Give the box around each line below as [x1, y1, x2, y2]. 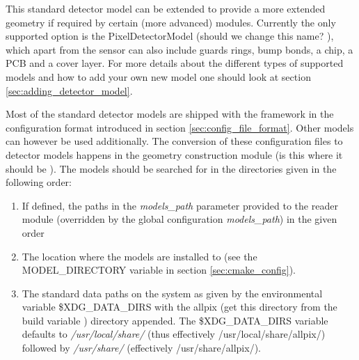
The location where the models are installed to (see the [22, 249, 257, 263]
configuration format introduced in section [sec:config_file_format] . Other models [6, 120, 354, 134]
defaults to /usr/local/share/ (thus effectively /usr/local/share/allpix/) [22, 327, 326, 341]
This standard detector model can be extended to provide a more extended [6, 1, 326, 15]
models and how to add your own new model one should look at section [6, 69, 311, 84]
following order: [6, 175, 72, 189]
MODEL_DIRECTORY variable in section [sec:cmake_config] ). [22, 263, 296, 277]
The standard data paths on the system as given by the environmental [22, 285, 323, 300]
